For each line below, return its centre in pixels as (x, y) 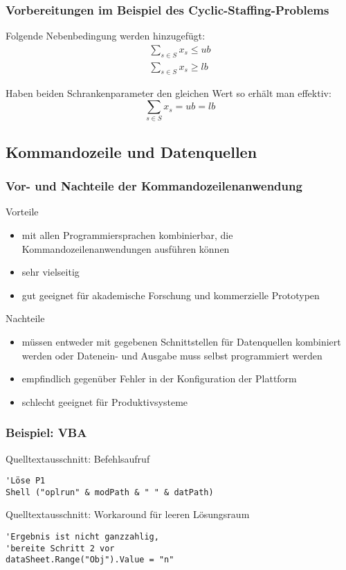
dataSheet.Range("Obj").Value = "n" (90, 560)
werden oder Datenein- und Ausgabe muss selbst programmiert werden (172, 355)
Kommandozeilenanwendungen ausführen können (126, 248)
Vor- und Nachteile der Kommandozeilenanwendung (154, 186)
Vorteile (22, 212)
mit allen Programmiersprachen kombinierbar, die (127, 234)
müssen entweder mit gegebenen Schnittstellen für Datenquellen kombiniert (181, 341)
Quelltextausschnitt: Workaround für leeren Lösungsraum (128, 514)
